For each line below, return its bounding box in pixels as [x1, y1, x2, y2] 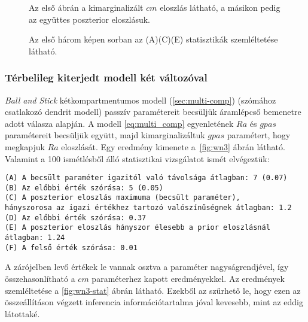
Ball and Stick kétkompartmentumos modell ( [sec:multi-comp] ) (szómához [5, 93, 276, 106]
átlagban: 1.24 [5, 233, 65, 242]
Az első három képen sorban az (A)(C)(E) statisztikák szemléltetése [29, 33, 278, 45]
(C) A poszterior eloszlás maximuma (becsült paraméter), [5, 193, 240, 202]
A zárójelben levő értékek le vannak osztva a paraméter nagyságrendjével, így [5, 260, 289, 273]
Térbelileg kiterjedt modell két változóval [5, 70, 208, 85]
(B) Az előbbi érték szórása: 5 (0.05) [5, 183, 163, 192]
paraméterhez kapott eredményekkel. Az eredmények [92, 272, 285, 284]
